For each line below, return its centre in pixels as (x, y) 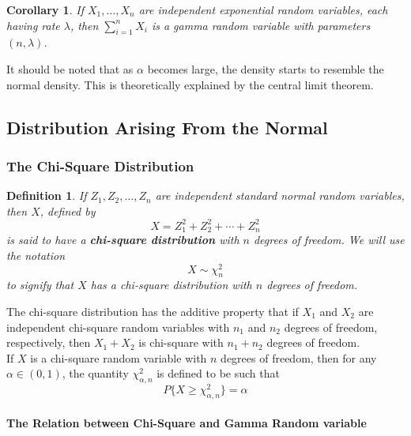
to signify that (40, 285)
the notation (36, 255)
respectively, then (49, 342)
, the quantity (95, 373)
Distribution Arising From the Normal (167, 127)
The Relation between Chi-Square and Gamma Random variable (187, 422)
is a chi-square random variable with (119, 357)
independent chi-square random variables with (118, 327)
